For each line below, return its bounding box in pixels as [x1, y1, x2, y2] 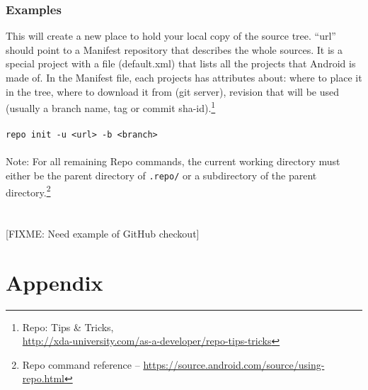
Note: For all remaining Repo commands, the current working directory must [6, 154, 340, 169]
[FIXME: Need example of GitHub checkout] [6, 225, 200, 240]
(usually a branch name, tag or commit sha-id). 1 [6, 99, 216, 115]
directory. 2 [6, 182, 51, 199]
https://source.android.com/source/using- [143, 357, 325, 372]
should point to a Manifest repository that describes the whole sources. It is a [6, 42, 343, 57]
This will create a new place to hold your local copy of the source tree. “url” [6, 28, 336, 43]
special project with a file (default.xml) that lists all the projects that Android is [6, 56, 356, 71]
